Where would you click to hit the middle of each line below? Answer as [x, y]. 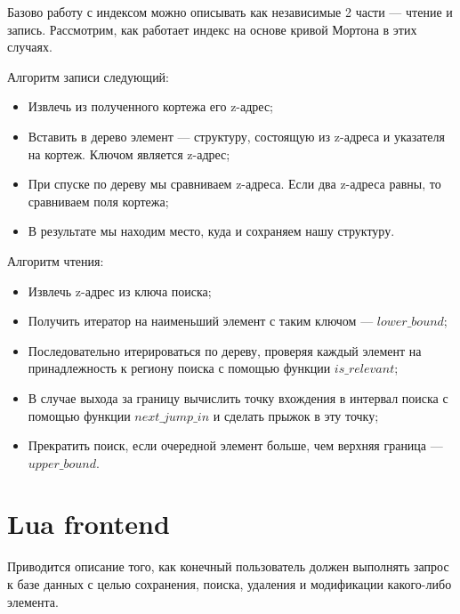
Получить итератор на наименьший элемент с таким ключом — [201, 321]
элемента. [33, 601]
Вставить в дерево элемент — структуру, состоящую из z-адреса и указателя [236, 136]
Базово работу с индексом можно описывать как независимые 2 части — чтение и [230, 12]
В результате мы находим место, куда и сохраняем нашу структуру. [211, 231]
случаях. [30, 47]
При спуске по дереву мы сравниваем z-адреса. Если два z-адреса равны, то [234, 184]
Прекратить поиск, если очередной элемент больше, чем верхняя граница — [235, 445]
